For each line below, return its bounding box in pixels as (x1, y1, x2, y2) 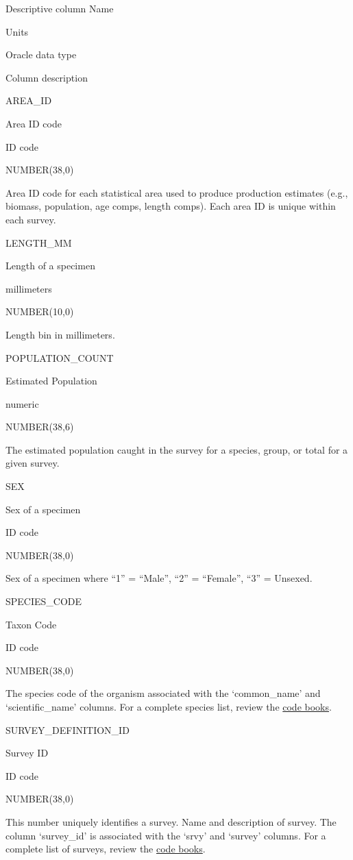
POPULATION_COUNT (5, 350, 114, 365)
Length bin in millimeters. (5, 327, 115, 341)
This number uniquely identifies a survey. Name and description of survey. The (5, 814, 337, 828)
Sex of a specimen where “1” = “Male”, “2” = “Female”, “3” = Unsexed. (5, 571, 313, 585)
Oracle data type (5, 47, 77, 62)
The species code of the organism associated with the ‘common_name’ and (5, 686, 321, 700)
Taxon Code (5, 617, 57, 631)
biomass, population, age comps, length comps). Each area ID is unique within (5, 199, 336, 213)
